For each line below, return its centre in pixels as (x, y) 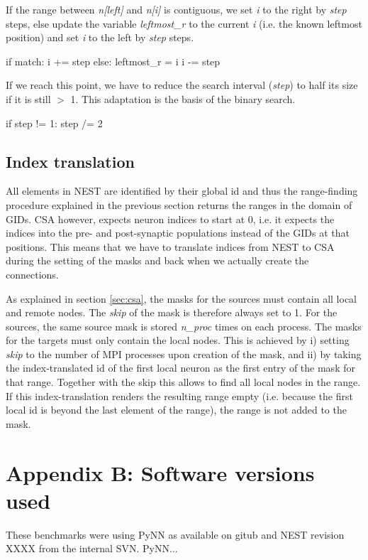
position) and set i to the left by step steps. (100, 37)
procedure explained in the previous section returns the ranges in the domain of (179, 204)
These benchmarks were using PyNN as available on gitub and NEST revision (175, 534)
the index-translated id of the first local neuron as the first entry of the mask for (180, 368)
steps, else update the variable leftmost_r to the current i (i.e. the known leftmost (184, 23)
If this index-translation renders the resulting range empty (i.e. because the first (179, 395)
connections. (32, 274)
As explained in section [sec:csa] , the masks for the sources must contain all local (181, 298)
